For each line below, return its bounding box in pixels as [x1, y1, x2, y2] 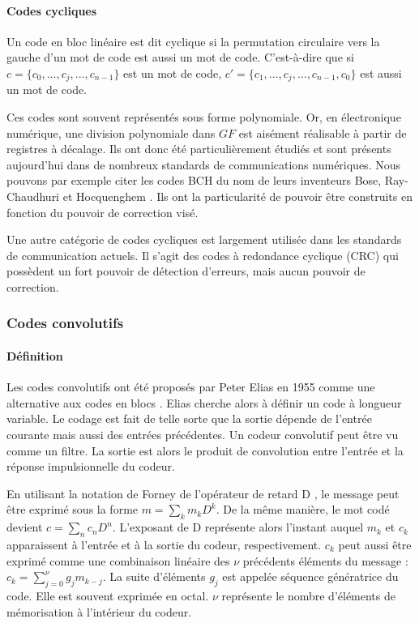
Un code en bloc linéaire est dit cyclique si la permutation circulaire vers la [6, 32, 380, 49]
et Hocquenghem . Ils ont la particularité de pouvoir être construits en [62, 188, 413, 204]
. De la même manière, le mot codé [216, 501, 390, 518]
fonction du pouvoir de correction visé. [6, 203, 199, 220]
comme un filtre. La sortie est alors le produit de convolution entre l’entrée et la [6, 442, 404, 459]
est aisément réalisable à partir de [238, 124, 407, 141]
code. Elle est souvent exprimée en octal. [6, 587, 209, 604]
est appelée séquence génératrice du [222, 568, 399, 585]
